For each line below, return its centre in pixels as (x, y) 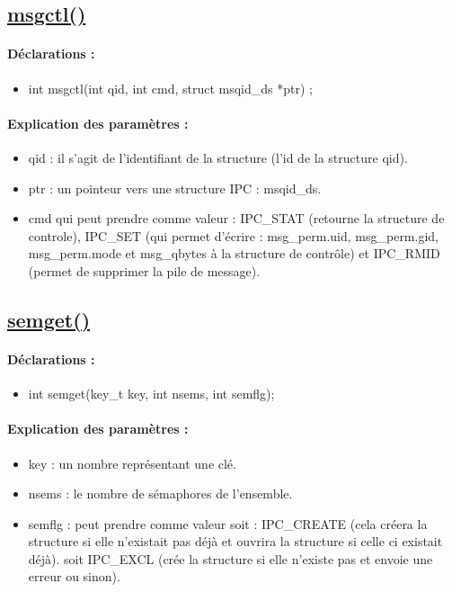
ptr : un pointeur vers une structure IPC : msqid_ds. (175, 188)
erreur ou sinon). (74, 576)
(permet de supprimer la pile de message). (144, 270)
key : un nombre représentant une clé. (132, 463)
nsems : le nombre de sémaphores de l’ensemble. (160, 493)
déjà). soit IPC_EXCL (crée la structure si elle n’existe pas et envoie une (230, 558)
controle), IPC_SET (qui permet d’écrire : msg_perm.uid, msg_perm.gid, (233, 235)
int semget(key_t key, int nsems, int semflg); (151, 394)
